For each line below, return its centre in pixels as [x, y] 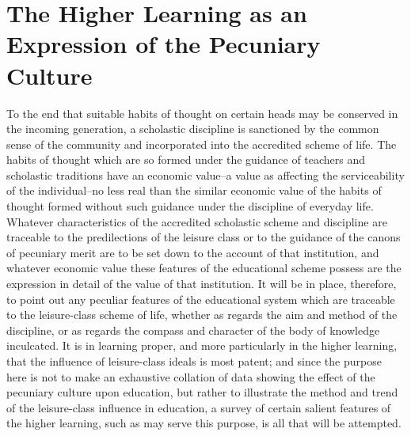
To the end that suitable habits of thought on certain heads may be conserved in [202, 113]
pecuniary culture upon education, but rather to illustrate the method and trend [202, 392]
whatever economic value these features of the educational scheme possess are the [204, 268]
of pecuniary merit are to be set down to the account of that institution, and [193, 252]
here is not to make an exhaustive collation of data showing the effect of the [191, 376]
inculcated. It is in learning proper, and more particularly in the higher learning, [202, 345]
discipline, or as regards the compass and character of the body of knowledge [193, 330]
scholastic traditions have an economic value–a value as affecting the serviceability [205, 174]
